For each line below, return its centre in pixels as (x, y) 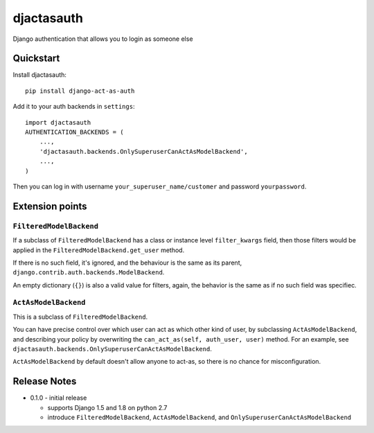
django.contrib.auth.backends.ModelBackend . (89, 272)
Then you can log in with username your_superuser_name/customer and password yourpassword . (160, 186)
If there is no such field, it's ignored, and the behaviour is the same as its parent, (127, 263)
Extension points (50, 206)
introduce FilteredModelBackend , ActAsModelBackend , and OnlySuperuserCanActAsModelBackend (199, 417)
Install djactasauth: (40, 75)
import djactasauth (58, 122)
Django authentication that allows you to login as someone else (103, 39)
